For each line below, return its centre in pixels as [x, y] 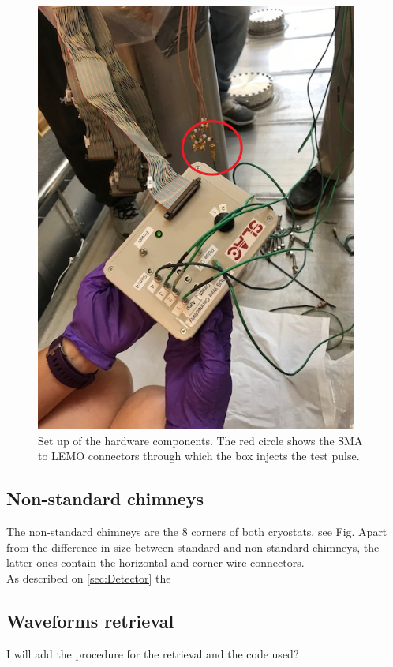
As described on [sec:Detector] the [89, 577]
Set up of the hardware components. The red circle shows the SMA [200, 440]
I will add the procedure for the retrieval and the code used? [153, 653]
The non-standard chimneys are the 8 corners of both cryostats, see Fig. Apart [197, 531]
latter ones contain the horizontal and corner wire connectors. [155, 562]
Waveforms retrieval [90, 620]
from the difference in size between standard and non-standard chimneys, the [193, 547]
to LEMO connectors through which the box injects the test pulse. [199, 456]
